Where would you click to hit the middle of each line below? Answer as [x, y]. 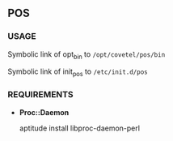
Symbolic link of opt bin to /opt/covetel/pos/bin [86, 55]
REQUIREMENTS [40, 95]
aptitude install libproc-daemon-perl [80, 128]
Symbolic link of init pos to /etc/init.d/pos [78, 73]
